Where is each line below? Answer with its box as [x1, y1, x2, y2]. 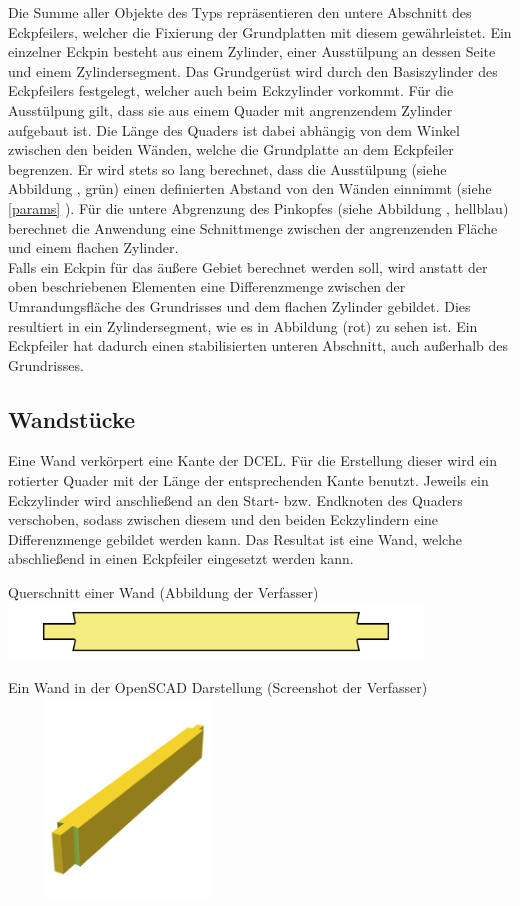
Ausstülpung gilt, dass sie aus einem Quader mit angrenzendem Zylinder [8, 99, 453, 120]
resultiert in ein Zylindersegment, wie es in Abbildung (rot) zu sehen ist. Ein [8, 315, 478, 336]
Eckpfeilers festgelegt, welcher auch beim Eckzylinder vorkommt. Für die [8, 80, 454, 101]
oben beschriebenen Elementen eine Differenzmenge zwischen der [8, 276, 406, 297]
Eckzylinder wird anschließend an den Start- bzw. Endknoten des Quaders [8, 489, 463, 510]
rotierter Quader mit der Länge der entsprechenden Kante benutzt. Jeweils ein [8, 470, 489, 491]
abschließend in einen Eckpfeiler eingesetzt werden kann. [8, 548, 354, 569]
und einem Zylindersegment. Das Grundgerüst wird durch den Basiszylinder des [8, 60, 498, 81]
